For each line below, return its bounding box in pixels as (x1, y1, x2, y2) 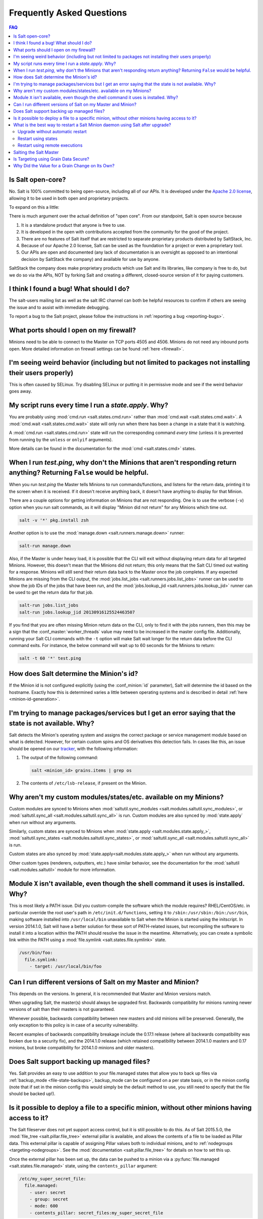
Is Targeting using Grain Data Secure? (13, 156, 90, 162)
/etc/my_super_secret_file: (19, 1176, 86, 1181)
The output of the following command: (21, 754, 98, 760)
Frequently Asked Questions (9, 7, 127, 18)
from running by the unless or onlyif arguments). (9, 436, 113, 442)
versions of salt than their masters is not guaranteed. (9, 1006, 115, 1012)
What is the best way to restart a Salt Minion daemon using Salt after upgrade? (13, 122, 171, 128)
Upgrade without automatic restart (18, 129, 87, 135)
